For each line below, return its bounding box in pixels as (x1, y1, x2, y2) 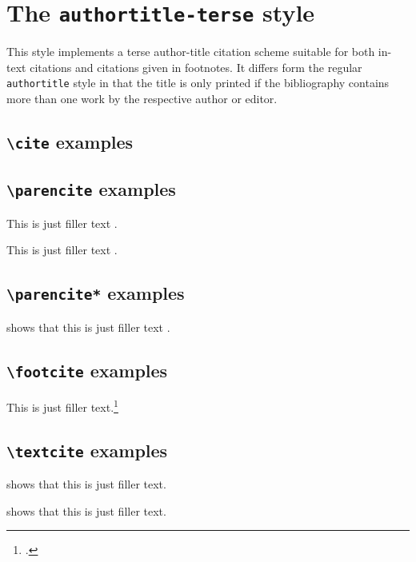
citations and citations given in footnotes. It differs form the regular (30, 58, 362, 75)
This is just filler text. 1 (6, 397, 118, 415)
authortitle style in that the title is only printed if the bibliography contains (6, 74, 390, 91)
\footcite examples (6, 357, 168, 382)
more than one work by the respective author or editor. (6, 90, 278, 107)
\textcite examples (6, 437, 168, 462)
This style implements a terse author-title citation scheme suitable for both (6, 43, 375, 60)
